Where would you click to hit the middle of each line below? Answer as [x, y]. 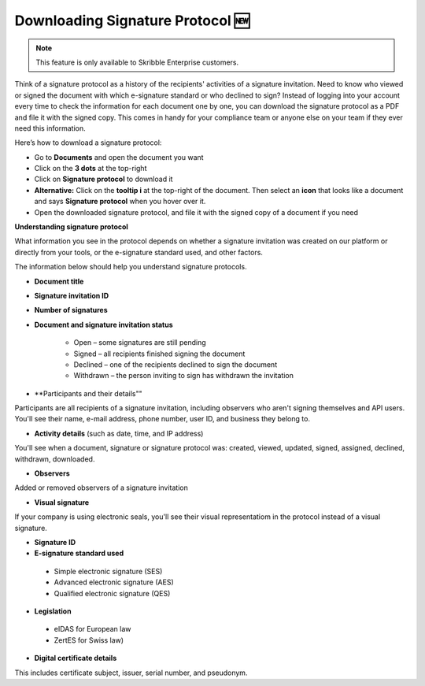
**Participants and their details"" [89, 393]
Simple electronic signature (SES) [108, 571]
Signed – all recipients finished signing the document [159, 354]
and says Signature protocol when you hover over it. [120, 202]
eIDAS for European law [92, 629]
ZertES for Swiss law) [89, 640]
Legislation [53, 611]
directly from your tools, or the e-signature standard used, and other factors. [139, 252]
